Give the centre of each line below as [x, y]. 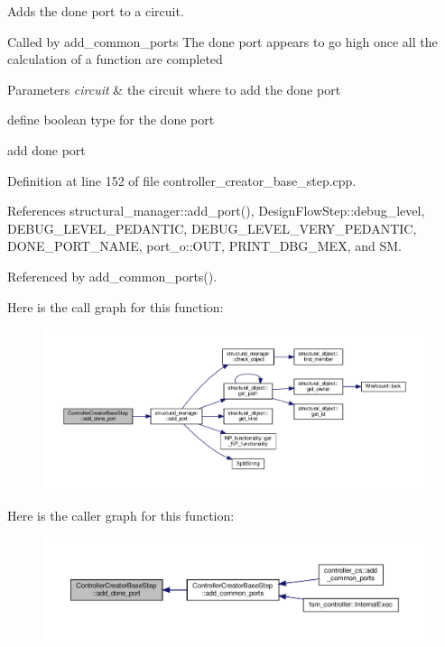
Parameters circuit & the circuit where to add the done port [174, 89]
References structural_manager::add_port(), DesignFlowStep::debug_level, [216, 211]
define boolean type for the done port [111, 120]
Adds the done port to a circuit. [96, 11]
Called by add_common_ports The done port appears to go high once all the [222, 41]
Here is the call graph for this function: [116, 306]
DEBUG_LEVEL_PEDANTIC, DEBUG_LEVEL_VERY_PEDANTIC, [212, 228]
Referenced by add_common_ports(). [112, 276]
